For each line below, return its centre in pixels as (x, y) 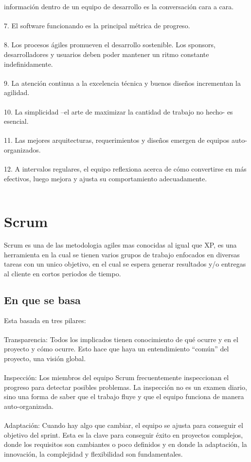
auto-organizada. (29, 406)
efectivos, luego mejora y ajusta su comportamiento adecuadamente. (106, 178)
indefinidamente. (28, 64)
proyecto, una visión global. (45, 358)
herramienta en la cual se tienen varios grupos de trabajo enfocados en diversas (122, 254)
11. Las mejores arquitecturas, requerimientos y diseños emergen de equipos (117, 140)
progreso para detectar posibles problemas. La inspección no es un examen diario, (125, 387)
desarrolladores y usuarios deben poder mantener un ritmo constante (107, 54)
